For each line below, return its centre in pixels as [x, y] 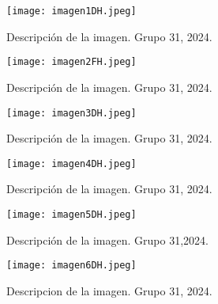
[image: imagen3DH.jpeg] [71, 113]
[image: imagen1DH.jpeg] [71, 11]
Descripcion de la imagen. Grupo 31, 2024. [109, 290]
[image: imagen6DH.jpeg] [71, 266]
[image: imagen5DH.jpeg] [71, 215]
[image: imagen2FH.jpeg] [71, 62]
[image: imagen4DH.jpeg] [71, 163]
